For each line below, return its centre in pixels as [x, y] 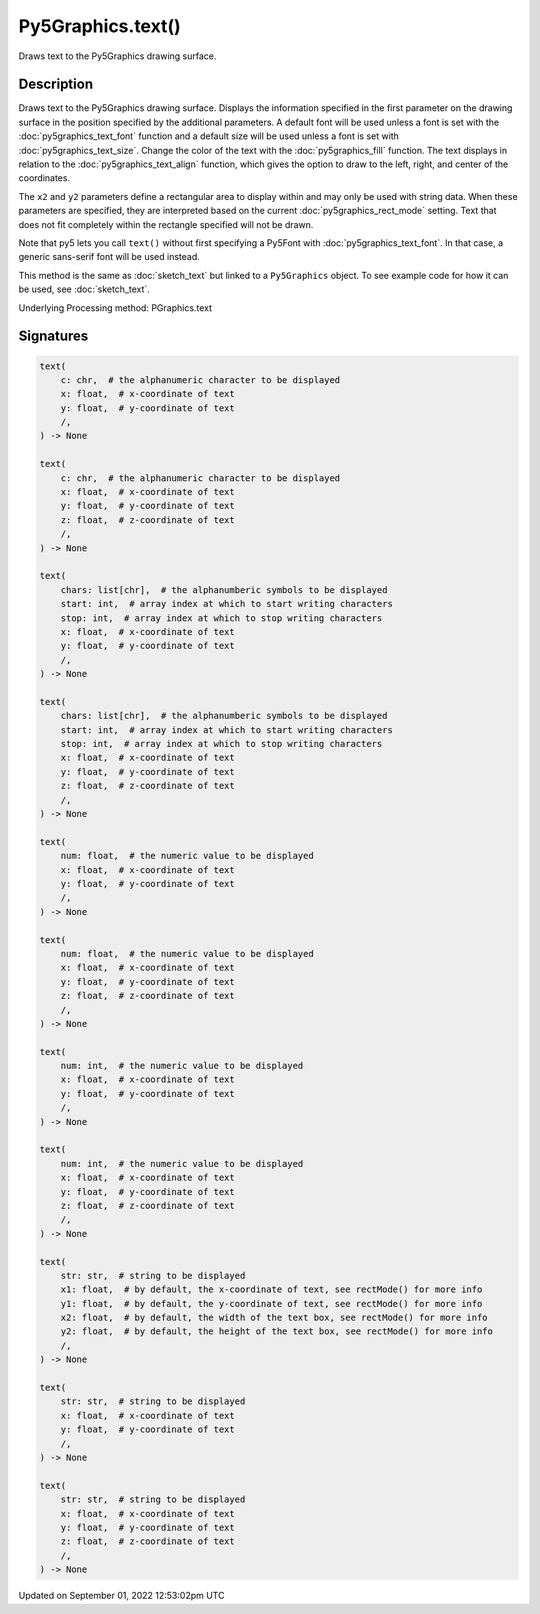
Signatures [53, 336]
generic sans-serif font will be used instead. [109, 257]
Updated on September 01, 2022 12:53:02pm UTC [121, 1596]
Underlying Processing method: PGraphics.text [115, 307]
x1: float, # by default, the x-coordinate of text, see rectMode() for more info [271, 1289]
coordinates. [44, 178]
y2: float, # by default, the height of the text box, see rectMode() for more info [277, 1331]
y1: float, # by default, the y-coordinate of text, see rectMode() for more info [271, 1303]
